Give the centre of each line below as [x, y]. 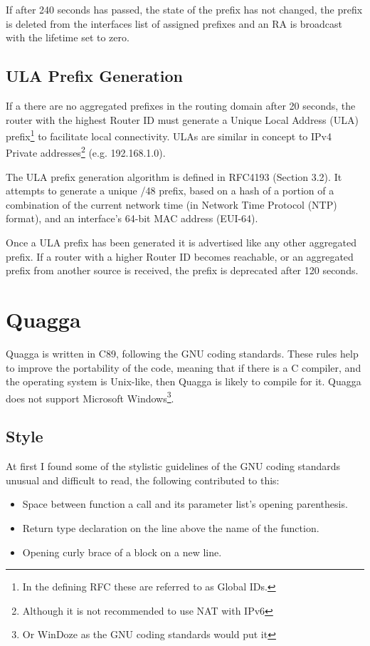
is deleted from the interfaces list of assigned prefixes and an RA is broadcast [174, 23]
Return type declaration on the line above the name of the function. [171, 527]
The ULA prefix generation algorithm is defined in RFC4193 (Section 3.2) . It [174, 176]
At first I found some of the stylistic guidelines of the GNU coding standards [173, 466]
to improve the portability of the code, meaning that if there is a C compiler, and [184, 367]
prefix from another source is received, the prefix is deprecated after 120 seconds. [182, 270]
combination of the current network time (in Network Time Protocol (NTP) [171, 204]
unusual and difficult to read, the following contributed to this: [143, 480]
